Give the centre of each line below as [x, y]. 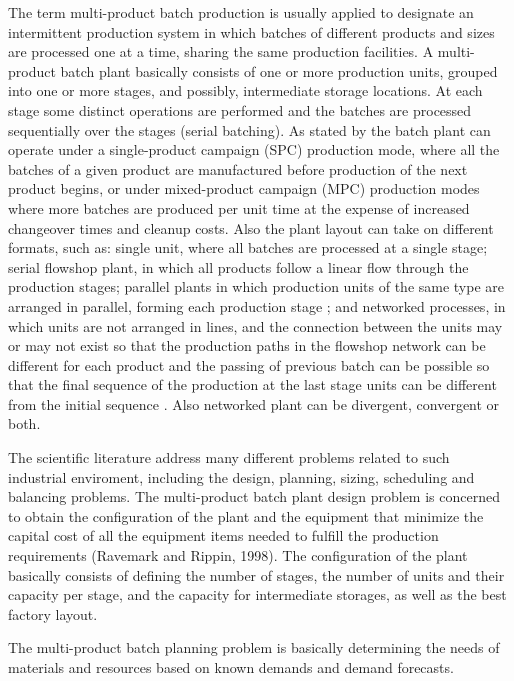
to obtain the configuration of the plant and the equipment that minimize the [246, 515]
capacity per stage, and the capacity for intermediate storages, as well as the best [257, 594]
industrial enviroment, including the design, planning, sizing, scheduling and [241, 476]
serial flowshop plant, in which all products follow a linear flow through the [238, 266]
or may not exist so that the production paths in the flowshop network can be [247, 345]
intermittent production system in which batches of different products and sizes [251, 31]
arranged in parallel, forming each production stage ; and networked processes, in [257, 305]
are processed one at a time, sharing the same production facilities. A [221, 51]
